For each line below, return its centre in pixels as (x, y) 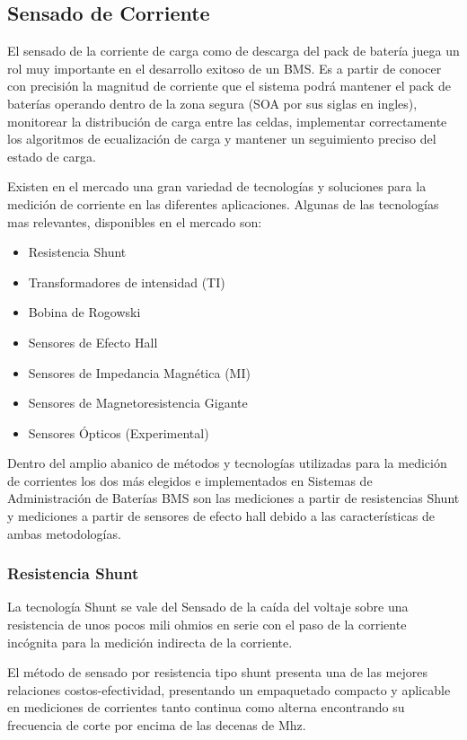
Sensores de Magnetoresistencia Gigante (138, 403)
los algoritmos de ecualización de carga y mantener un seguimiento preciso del (222, 139)
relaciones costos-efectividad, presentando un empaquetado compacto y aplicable (229, 689)
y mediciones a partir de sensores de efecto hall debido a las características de (221, 516)
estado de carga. (52, 156)
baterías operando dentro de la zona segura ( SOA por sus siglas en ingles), (212, 103)
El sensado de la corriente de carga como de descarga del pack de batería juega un (233, 51)
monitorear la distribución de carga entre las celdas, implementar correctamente (227, 121)
